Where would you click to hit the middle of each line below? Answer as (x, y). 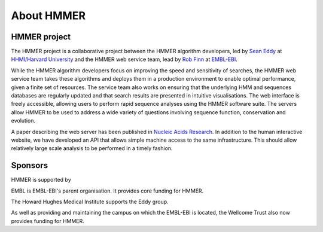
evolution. (23, 121)
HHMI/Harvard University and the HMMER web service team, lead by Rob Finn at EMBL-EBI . (124, 59)
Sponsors (29, 165)
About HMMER (48, 16)
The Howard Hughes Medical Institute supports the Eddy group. (90, 202)
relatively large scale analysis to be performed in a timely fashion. (92, 148)
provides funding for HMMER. (48, 221)
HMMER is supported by (41, 180)
